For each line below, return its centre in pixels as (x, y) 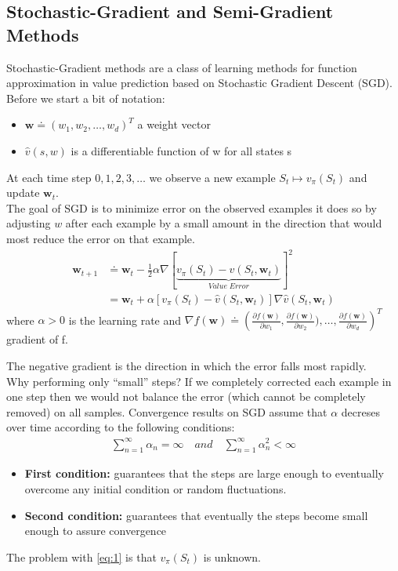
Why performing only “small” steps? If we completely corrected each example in (199, 381)
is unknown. (232, 556)
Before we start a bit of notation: (86, 98)
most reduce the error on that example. (101, 238)
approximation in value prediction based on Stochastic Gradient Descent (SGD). (199, 83)
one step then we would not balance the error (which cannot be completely (186, 396)
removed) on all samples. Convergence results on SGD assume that (167, 411)
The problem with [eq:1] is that (81, 556)
